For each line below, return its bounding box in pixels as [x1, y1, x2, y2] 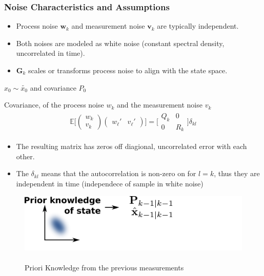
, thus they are [214, 168, 260, 179]
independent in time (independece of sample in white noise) [16, 178, 204, 188]
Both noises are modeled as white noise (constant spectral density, [16, 37, 225, 48]
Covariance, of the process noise [4, 99, 104, 110]
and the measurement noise [116, 99, 202, 110]
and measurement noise [71, 20, 145, 31]
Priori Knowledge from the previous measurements [25, 262, 184, 273]
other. [16, 151, 35, 161]
